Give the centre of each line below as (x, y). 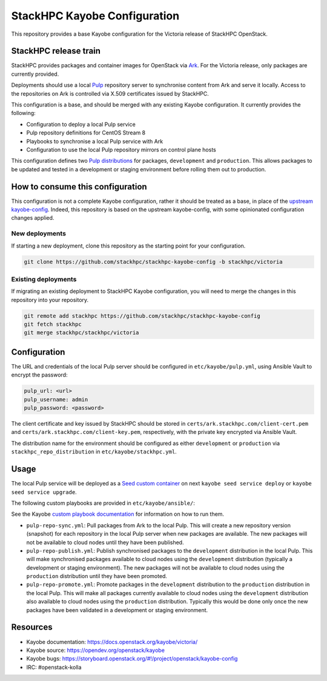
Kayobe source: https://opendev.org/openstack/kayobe (95, 650)
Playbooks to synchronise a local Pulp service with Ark (95, 141)
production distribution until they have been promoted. (97, 576)
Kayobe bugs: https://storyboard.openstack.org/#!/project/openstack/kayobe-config (132, 659)
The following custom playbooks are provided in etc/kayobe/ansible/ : (103, 503)
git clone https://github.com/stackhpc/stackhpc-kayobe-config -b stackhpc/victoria (153, 262)
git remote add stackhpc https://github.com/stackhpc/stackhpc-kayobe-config (142, 316)
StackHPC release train (56, 51)
